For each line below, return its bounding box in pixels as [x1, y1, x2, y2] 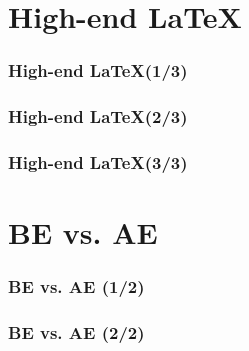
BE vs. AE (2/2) [8, 320, 145, 345]
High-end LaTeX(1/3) [8, 58, 188, 83]
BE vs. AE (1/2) [8, 274, 145, 299]
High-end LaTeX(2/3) [8, 104, 188, 129]
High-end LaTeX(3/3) [8, 149, 188, 174]
